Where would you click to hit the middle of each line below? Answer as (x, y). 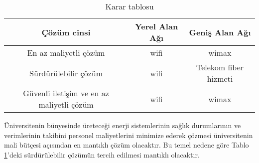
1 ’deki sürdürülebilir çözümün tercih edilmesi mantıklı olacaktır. (102, 154)
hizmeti (220, 79)
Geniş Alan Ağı (220, 32)
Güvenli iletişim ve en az (66, 93)
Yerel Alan (156, 26)
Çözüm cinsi (66, 32)
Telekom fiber (220, 67)
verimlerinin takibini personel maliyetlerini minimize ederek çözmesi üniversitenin (129, 135)
